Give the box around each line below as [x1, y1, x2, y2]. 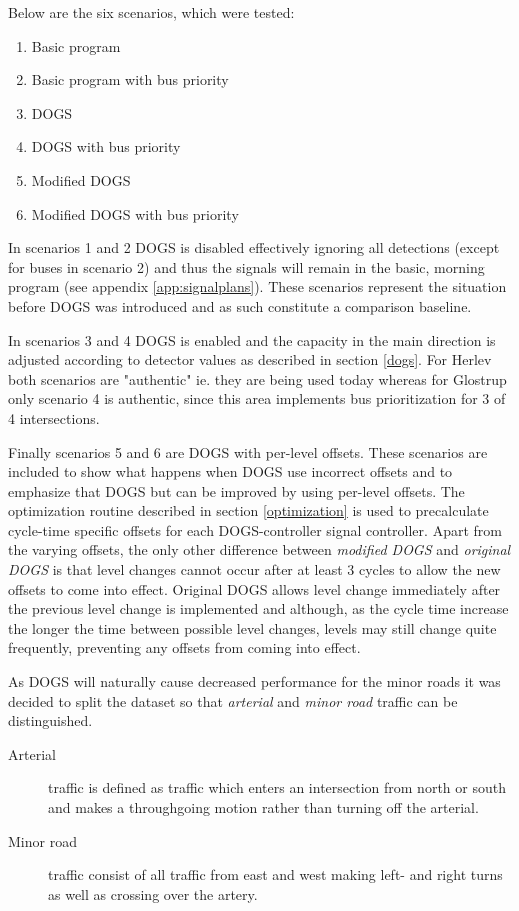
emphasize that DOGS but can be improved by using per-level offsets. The [8, 480, 465, 501]
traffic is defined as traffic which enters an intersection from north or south [48, 777, 506, 798]
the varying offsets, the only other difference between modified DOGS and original [8, 539, 511, 560]
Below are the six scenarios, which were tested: [8, 2, 295, 22]
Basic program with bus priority [31, 69, 229, 90]
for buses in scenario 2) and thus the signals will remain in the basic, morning [8, 256, 485, 277]
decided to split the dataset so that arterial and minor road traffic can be [8, 690, 458, 711]
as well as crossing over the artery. [48, 883, 258, 904]
